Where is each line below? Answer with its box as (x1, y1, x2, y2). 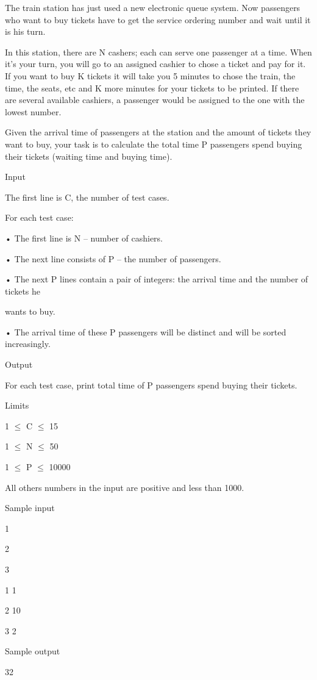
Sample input (5, 501, 55, 514)
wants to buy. (5, 305, 55, 318)
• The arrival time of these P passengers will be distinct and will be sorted (5, 325, 287, 338)
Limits (5, 399, 29, 412)
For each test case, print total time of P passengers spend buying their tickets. (5, 378, 297, 391)
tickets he (5, 284, 41, 297)
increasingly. (5, 337, 51, 350)
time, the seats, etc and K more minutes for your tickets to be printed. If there (5, 81, 299, 94)
